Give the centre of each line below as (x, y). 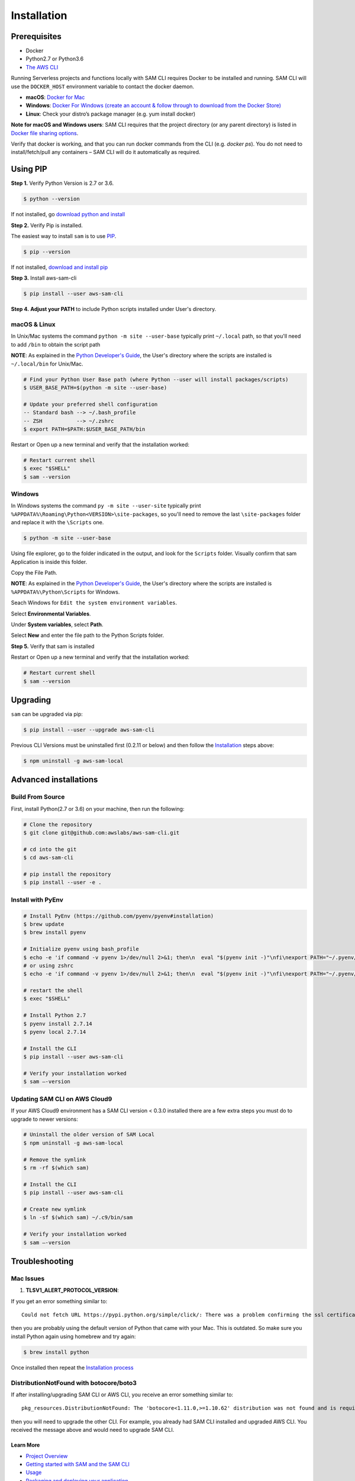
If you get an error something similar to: (59, 1301)
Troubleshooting (42, 1261)
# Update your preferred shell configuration (91, 404)
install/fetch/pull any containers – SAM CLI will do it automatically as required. (106, 152)
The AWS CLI (42, 67)
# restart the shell (53, 990)
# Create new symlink (55, 1209)
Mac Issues (28, 1278)
